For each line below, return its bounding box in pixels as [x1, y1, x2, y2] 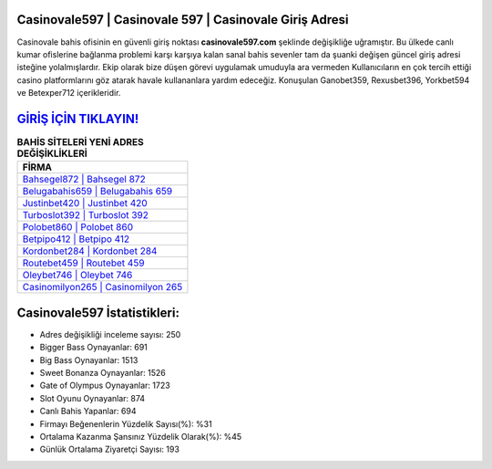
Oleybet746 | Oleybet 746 [22, 269, 133, 282]
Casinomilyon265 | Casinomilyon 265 [22, 281, 183, 294]
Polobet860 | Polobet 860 [22, 221, 134, 234]
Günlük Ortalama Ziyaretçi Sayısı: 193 [39, 443, 179, 455]
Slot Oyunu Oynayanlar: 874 [39, 392, 146, 403]
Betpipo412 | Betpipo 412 [22, 233, 130, 245]
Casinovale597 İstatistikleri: [16, 305, 179, 320]
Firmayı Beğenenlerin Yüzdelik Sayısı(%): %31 [39, 418, 213, 429]
